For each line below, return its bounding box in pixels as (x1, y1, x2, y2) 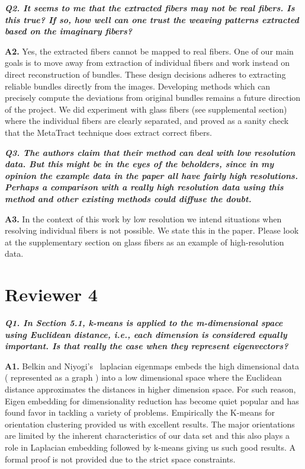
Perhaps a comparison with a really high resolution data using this (5, 181, 284, 193)
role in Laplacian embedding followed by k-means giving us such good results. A (5, 441, 296, 453)
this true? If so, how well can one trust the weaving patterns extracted (5, 13, 299, 25)
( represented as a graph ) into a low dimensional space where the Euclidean (5, 371, 282, 384)
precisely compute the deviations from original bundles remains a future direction (5, 91, 301, 104)
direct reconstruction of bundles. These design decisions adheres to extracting (5, 68, 286, 80)
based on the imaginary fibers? (5, 25, 133, 37)
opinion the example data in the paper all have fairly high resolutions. (5, 169, 298, 181)
